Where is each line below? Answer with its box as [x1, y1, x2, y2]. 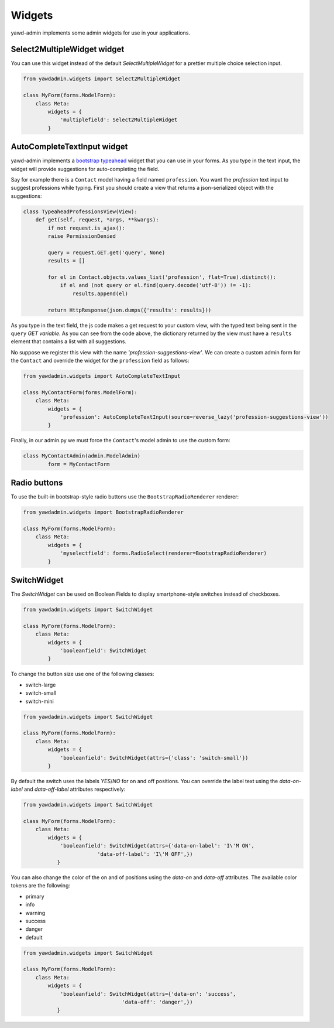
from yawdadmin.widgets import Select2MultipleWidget [23, 76, 181, 82]
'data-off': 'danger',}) [122, 999, 193, 1006]
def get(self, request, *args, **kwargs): [35, 217, 159, 223]
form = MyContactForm [47, 460, 110, 467]
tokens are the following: [11, 882, 70, 889]
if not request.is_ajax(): [47, 224, 125, 231]
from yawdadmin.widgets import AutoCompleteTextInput [23, 373, 181, 380]
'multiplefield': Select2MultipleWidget [60, 117, 178, 123]
